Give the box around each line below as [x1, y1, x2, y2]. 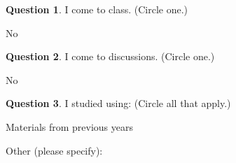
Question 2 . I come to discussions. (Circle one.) [6, 49, 215, 64]
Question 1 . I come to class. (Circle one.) [6, 2, 188, 16]
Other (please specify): [6, 143, 103, 157]
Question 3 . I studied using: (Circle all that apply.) [6, 96, 231, 111]
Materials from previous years [6, 119, 133, 134]
